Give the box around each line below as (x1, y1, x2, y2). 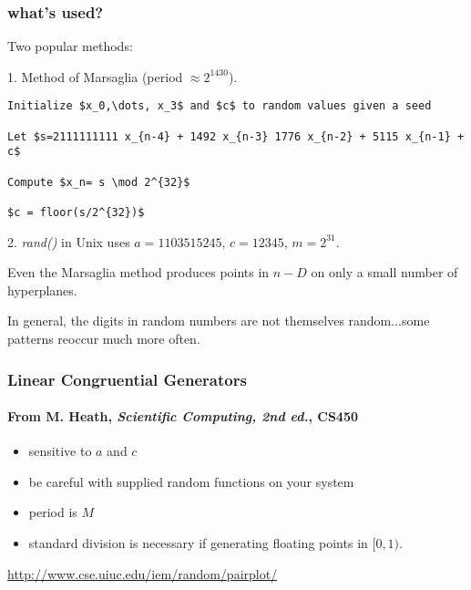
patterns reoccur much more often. (7, 329, 200, 348)
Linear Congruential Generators (7, 367, 247, 390)
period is (28, 502, 77, 522)
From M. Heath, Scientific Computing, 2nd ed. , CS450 (7, 407, 358, 426)
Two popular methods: (7, 36, 133, 56)
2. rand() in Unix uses (7, 232, 130, 251)
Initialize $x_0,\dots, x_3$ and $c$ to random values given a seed (7, 99, 432, 113)
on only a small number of (311, 263, 458, 282)
